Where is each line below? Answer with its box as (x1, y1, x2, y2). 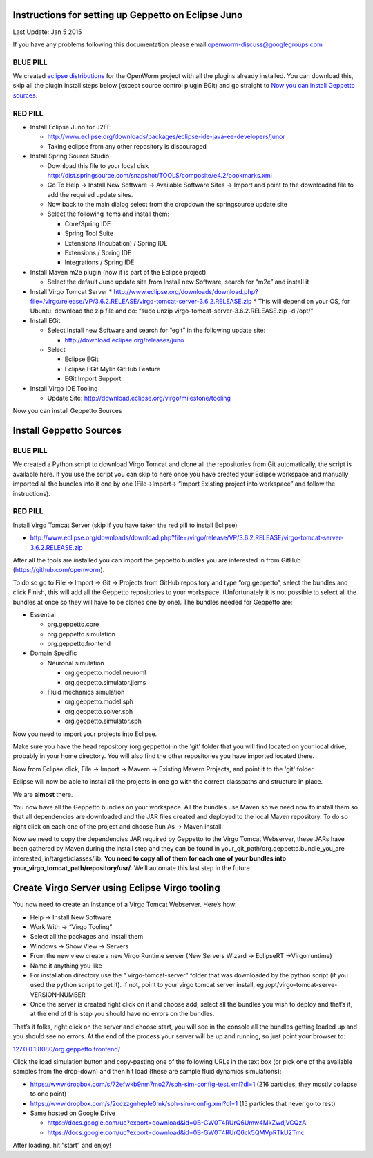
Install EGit (30, 316, 61, 324)
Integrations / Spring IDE (64, 258, 135, 266)
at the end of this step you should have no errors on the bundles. (30, 1010, 215, 1018)
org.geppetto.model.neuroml (64, 668, 146, 677)
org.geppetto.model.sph (64, 697, 134, 706)
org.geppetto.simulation (47, 629, 115, 638)
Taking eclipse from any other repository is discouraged (47, 142, 207, 150)
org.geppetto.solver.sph (64, 707, 133, 715)
